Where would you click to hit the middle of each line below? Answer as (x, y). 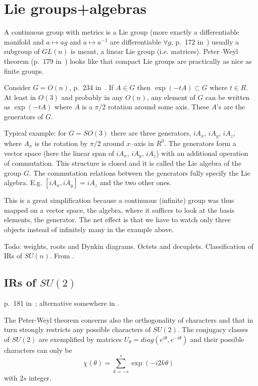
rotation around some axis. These (158, 107)
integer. (40, 378)
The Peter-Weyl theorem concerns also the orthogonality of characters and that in (129, 319)
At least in (20, 97)
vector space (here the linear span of (59, 153)
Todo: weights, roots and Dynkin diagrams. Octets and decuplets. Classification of (129, 246)
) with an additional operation (202, 153)
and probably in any (92, 97)
